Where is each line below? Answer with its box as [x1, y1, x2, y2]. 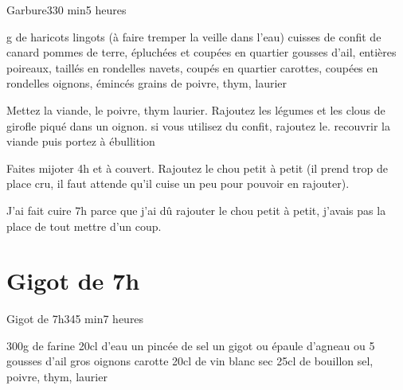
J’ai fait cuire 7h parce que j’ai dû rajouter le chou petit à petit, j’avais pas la [6, 201, 386, 218]
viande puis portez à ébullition [6, 133, 155, 150]
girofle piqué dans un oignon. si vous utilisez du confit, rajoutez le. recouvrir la [6, 117, 390, 134]
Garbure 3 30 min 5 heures [6, 2, 127, 18]
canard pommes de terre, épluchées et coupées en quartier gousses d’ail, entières [6, 44, 397, 60]
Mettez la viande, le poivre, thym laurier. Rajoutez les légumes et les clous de [6, 101, 385, 118]
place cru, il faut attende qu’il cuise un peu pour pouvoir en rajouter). [6, 175, 350, 192]
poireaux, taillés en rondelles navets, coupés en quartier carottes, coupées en [6, 59, 378, 76]
